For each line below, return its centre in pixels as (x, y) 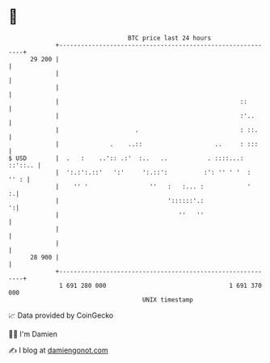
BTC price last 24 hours (170, 38)
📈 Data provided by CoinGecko (61, 315)
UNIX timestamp (168, 300)
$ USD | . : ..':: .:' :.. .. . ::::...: (126, 158)
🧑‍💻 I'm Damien (33, 334)
